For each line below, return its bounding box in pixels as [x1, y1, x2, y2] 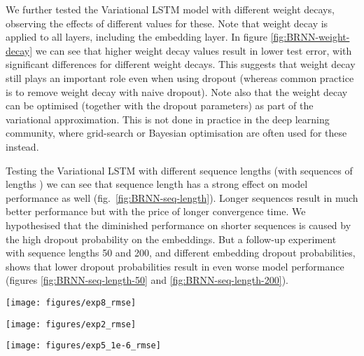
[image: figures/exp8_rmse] [6, 297, 136, 308]
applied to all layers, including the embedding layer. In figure [6, 29, 267, 44]
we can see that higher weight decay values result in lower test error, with [35, 43, 352, 57]
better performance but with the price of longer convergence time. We [6, 204, 306, 219]
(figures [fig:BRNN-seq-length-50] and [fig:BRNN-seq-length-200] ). [6, 273, 288, 287]
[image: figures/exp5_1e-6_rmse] [6, 341, 161, 351]
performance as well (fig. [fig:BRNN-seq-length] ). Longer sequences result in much [6, 190, 358, 205]
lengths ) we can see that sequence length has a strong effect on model [6, 177, 308, 191]
